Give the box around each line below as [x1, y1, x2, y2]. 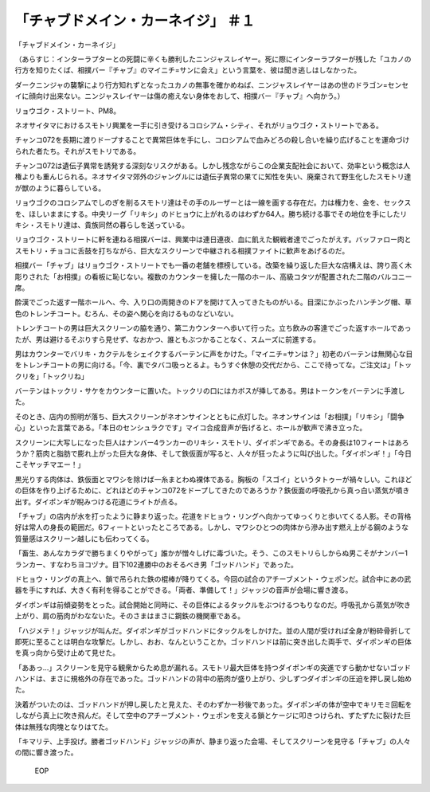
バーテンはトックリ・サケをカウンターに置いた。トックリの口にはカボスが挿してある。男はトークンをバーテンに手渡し [14, 386, 405, 396]
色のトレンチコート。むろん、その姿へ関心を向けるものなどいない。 [14, 308, 238, 318]
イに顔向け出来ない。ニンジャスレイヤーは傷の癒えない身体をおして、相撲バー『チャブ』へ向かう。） [14, 92, 345, 101]
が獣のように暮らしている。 [14, 183, 106, 193]
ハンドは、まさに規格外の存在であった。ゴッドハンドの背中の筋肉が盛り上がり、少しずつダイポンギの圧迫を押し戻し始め [14, 674, 412, 684]
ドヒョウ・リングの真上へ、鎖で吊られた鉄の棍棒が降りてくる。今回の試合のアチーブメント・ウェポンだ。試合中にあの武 [14, 574, 412, 583]
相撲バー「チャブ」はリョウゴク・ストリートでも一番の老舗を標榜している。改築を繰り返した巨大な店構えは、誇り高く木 [14, 261, 412, 270]
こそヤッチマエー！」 [14, 460, 85, 469]
